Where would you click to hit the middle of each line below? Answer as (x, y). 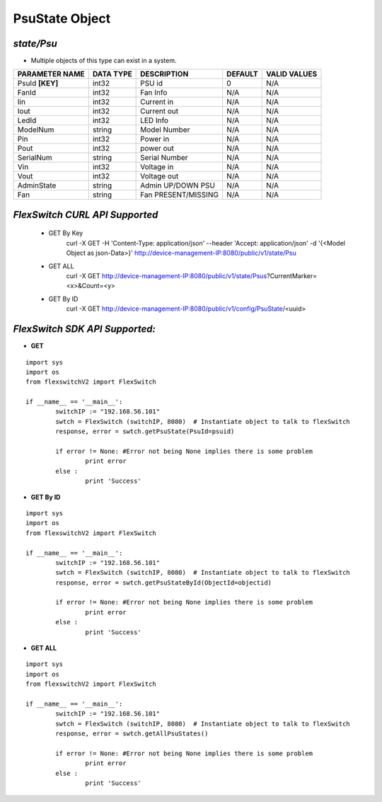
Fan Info (154, 93)
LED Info (155, 120)
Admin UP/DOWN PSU (178, 185)
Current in (157, 102)
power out (157, 149)
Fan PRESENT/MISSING (180, 195)
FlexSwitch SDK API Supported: (84, 329)
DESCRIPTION (164, 74)
